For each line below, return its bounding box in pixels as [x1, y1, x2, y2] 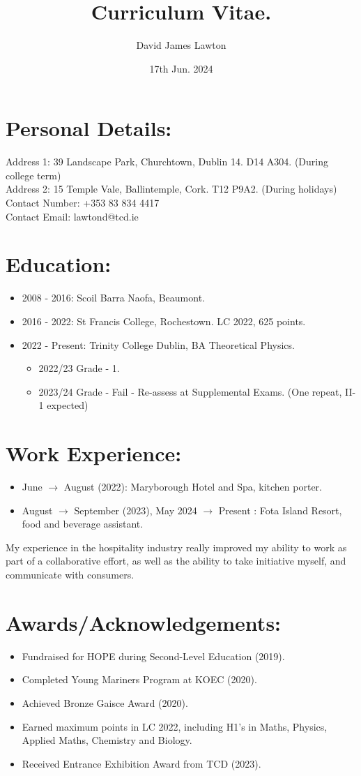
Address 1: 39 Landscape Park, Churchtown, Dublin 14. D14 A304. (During [6, 154, 329, 169]
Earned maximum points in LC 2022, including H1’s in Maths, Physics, [22, 719, 328, 733]
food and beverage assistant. [22, 516, 144, 531]
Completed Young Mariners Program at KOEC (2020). [22, 672, 257, 687]
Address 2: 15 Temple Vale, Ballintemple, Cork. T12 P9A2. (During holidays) [6, 181, 337, 196]
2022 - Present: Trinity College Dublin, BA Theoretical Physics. [22, 337, 295, 352]
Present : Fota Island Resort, [218, 502, 342, 517]
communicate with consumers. [6, 567, 135, 581]
